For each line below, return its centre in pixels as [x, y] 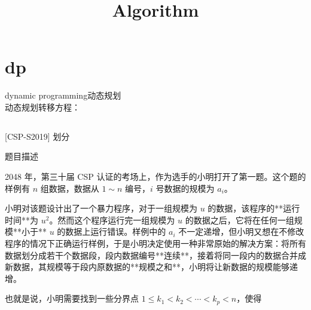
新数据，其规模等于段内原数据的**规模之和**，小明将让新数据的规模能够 [147, 267]
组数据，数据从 [70, 188]
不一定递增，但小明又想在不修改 [241, 231]
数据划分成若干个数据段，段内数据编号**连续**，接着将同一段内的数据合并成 [155, 255]
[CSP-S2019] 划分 [37, 136]
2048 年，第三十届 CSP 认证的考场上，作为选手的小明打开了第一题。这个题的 [155, 177]
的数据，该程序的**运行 [254, 208]
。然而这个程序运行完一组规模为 [112, 220]
